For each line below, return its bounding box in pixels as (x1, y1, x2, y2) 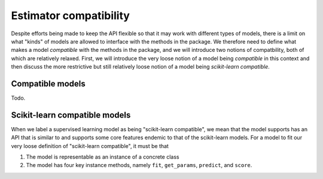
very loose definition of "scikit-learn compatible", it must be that (11, 142, 169, 149)
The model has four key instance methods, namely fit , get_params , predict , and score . (26, 162, 252, 169)
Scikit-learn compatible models (11, 110, 131, 120)
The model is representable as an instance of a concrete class (26, 153, 179, 161)
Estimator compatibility (11, 9, 130, 22)
